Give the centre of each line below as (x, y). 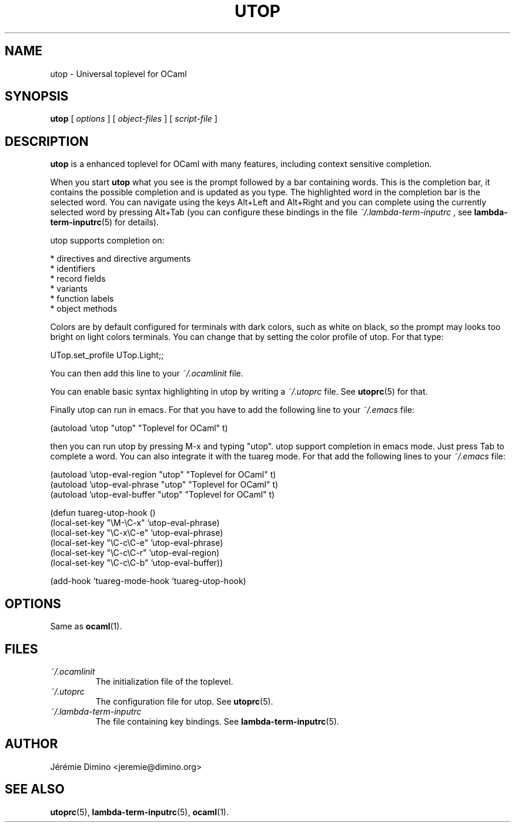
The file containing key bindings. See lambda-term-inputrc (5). (217, 721)
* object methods (84, 309)
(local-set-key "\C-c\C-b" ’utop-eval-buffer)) (137, 563)
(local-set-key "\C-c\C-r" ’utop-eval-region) (135, 553)
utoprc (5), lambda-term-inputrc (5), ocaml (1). (139, 812)
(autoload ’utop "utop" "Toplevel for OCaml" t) (139, 428)
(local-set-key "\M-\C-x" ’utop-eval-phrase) (135, 523)
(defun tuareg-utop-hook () (103, 513)
